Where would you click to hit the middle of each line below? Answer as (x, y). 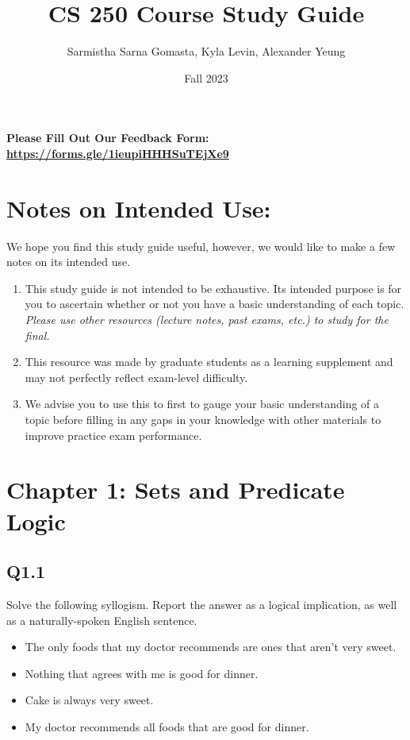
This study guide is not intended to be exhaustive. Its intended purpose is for (213, 288)
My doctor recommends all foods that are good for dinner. (167, 726)
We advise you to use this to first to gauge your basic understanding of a (202, 404)
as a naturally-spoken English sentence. (102, 620)
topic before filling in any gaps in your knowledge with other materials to (203, 419)
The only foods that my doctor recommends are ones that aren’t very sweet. (211, 647)
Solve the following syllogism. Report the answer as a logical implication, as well (202, 604)
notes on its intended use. (69, 262)
